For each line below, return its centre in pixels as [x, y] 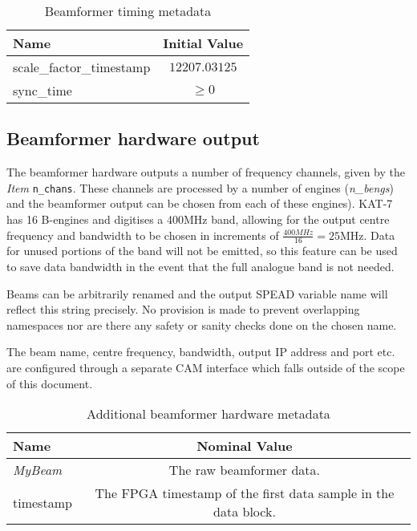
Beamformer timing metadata [128, 11]
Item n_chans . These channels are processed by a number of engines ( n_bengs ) [200, 187]
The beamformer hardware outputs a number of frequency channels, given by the [206, 172]
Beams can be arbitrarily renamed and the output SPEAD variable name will [197, 293]
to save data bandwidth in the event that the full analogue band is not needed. [200, 267]
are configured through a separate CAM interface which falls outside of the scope [206, 368]
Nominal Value [245, 446]
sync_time [43, 90]
